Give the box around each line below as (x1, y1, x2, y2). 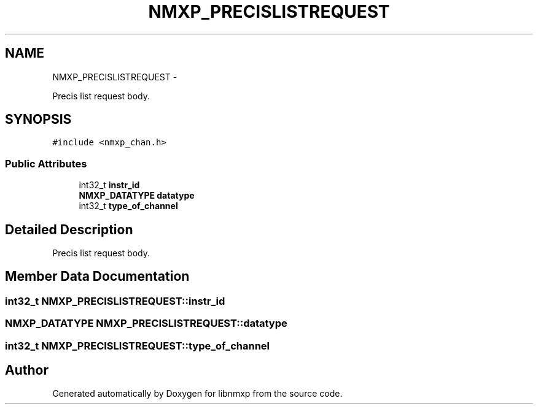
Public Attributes (5, 157, 87, 170)
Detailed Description (5, 221, 133, 237)
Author (5, 362, 49, 378)
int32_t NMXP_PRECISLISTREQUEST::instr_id (5, 294, 225, 307)
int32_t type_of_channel (79, 201, 178, 212)
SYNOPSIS (5, 112, 72, 128)
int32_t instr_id (79, 180, 140, 191)
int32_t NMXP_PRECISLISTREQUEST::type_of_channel (5, 339, 270, 352)
